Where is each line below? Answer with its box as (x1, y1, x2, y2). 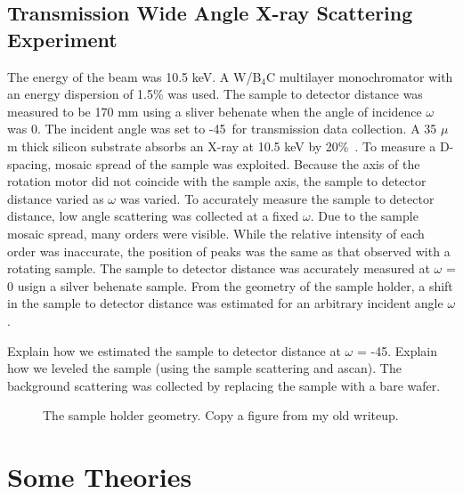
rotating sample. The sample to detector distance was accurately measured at (7, 259, 430, 278)
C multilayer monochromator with (266, 67, 453, 85)
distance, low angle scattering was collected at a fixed (7, 207, 299, 225)
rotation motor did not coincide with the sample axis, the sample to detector (7, 172, 426, 190)
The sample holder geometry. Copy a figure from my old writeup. (43, 406, 399, 425)
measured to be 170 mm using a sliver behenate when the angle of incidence (7, 101, 422, 120)
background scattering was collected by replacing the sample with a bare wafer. (7, 376, 441, 394)
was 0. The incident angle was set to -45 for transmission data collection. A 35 (7, 119, 437, 138)
